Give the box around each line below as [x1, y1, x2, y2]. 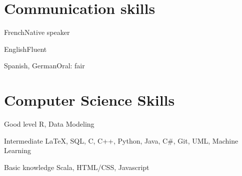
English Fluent [4, 43, 47, 54]
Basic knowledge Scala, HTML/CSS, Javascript [4, 162, 149, 172]
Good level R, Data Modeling [4, 119, 94, 129]
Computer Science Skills [4, 90, 175, 110]
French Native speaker [4, 27, 70, 37]
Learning [4, 145, 31, 156]
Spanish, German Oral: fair [4, 60, 85, 71]
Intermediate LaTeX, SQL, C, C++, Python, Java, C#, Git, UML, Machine [4, 135, 238, 146]
